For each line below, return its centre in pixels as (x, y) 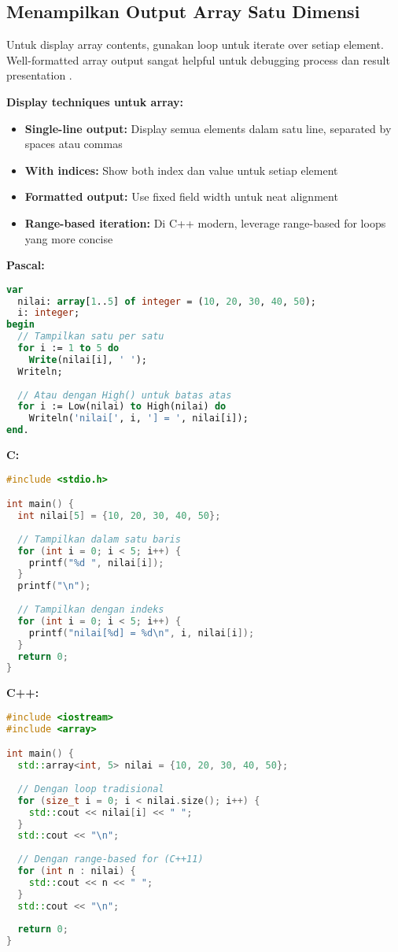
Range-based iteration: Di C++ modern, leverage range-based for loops (205, 222)
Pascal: (26, 265)
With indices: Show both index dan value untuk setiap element (181, 170)
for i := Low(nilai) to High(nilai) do (122, 407)
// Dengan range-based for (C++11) (111, 859)
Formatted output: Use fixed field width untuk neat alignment (181, 196)
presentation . (39, 75)
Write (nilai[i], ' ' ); (88, 359)
